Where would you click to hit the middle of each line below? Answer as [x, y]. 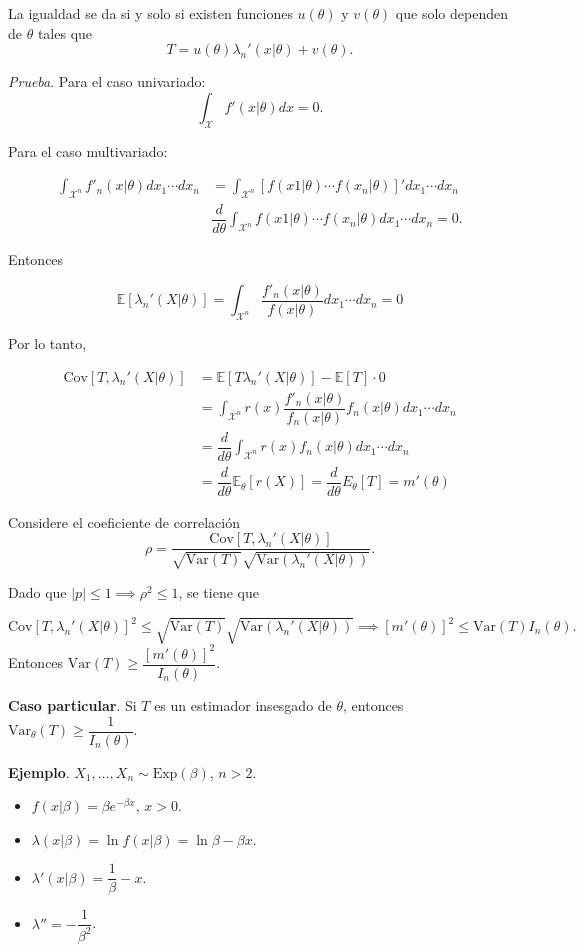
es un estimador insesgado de [243, 704]
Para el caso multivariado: [88, 150]
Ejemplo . [39, 771]
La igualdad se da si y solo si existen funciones [150, 13]
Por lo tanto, [47, 342]
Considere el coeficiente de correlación [124, 521]
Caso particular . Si [72, 704]
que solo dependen [451, 13]
